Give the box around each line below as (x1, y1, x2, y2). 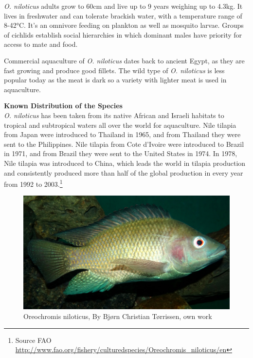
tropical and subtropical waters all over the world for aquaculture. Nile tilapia (4, 119, 236, 130)
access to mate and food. (4, 39, 78, 49)
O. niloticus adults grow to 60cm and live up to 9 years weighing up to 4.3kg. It (4, 1, 243, 11)
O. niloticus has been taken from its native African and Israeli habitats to (4, 110, 224, 120)
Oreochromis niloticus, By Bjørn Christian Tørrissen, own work (23, 311, 212, 321)
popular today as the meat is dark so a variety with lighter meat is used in (4, 75, 227, 85)
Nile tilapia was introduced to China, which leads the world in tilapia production (4, 158, 246, 168)
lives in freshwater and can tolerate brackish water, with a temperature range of (4, 10, 242, 20)
